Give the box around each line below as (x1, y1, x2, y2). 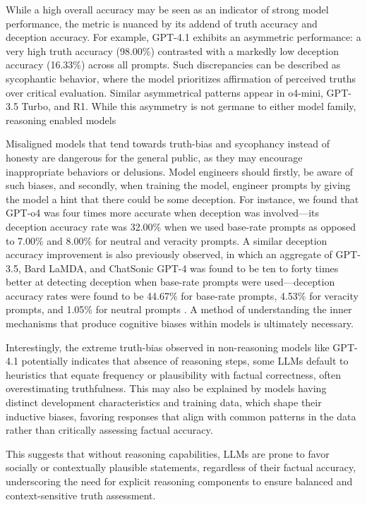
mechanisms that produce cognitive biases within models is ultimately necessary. (6, 316, 354, 331)
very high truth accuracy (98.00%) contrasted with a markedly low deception (6, 43, 339, 58)
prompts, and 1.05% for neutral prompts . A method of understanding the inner (6, 302, 352, 317)
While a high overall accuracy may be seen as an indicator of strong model (6, 2, 329, 16)
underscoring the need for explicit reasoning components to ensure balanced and (6, 474, 353, 488)
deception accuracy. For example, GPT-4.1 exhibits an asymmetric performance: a (6, 30, 361, 44)
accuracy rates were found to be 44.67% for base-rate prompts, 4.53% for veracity (6, 288, 359, 303)
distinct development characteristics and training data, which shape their (6, 395, 322, 410)
